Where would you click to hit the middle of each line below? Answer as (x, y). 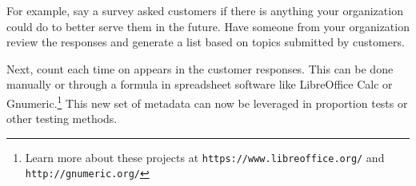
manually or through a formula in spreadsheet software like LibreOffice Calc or (200, 84)
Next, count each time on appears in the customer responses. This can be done (200, 68)
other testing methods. (62, 119)
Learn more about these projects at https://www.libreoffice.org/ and (205, 157)
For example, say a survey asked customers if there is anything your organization (205, 10)
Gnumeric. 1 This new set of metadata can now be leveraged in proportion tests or (207, 101)
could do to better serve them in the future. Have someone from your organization (208, 26)
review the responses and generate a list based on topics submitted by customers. (206, 42)
